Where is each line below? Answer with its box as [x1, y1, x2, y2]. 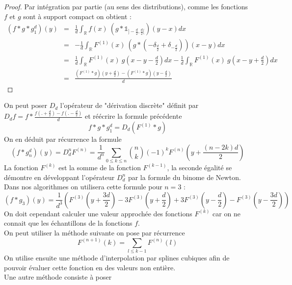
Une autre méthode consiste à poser [4, 272, 112, 282]
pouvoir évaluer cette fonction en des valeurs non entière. [4, 262, 176, 272]
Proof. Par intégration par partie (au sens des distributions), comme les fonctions [4, 1, 248, 11]
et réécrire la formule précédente [85, 111, 182, 121]
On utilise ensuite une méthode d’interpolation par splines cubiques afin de [4, 253, 230, 263]
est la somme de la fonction [58, 162, 141, 172]
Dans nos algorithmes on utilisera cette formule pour [4, 181, 162, 192]
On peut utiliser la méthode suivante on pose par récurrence [4, 227, 185, 237]
